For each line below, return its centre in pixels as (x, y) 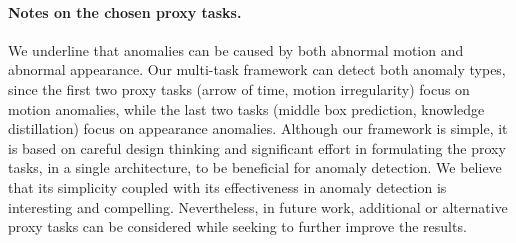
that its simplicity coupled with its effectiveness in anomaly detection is (227, 186)
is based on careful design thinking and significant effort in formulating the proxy (257, 147)
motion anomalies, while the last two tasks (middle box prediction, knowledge (246, 108)
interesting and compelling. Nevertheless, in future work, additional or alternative (258, 206)
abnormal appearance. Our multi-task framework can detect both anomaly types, (257, 69)
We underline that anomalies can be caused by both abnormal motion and (236, 49)
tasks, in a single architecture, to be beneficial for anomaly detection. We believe (255, 167)
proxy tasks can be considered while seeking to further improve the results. (237, 226)
